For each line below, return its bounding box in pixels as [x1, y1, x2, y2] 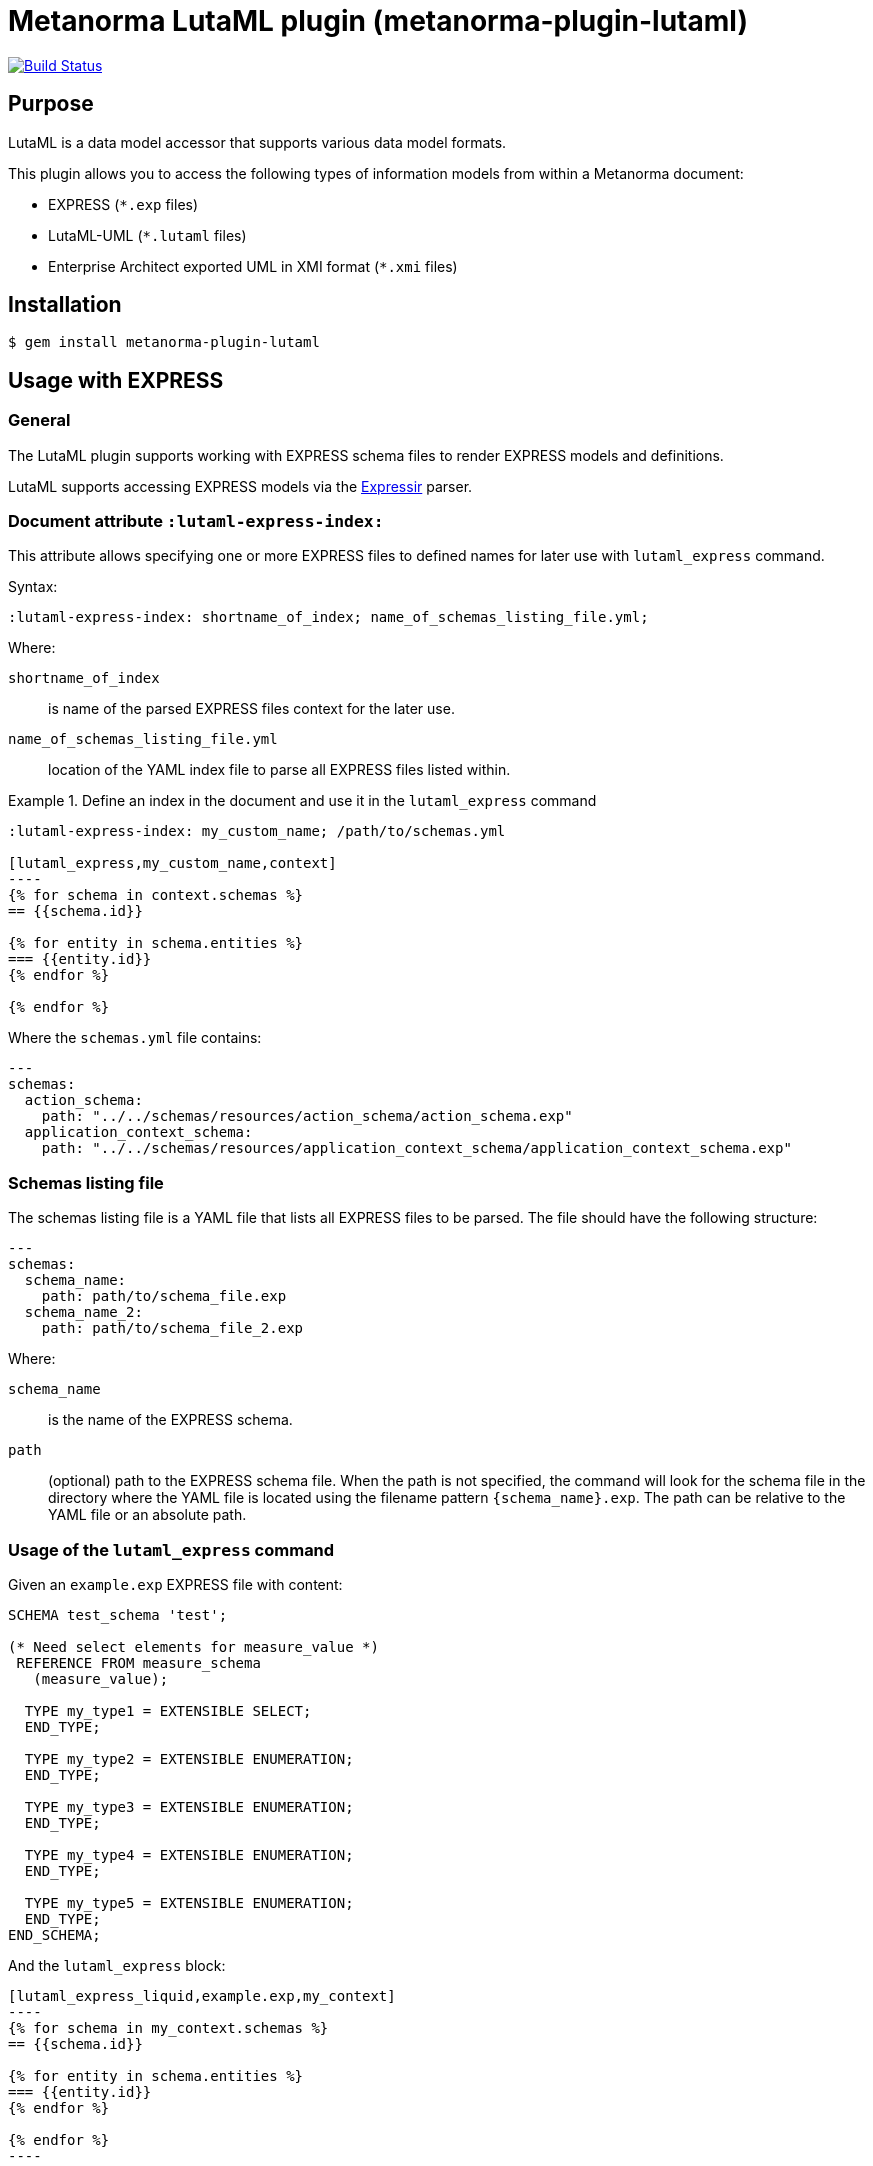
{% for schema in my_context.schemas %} [8, 2019, 329, 2036]
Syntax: [8, 578, 58, 596]
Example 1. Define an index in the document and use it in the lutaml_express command [8, 792, 597, 810]
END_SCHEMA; [8, 1926, 101, 1943]
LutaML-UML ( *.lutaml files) [48, 226, 247, 244]
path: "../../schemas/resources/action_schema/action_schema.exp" [41, 1108, 573, 1125]
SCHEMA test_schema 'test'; [8, 1606, 228, 1623]
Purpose [8, 91, 94, 117]
